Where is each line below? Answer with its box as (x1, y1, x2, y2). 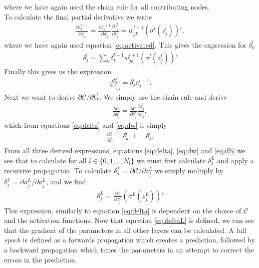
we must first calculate (136, 155, 206, 165)
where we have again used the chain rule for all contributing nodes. (4, 2, 210, 12)
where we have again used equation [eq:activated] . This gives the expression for (4, 39, 246, 50)
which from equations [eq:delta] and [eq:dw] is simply (4, 119, 167, 130)
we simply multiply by (155, 165, 223, 176)
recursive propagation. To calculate (4, 165, 112, 176)
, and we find (46, 176, 86, 187)
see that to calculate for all (4, 155, 87, 165)
